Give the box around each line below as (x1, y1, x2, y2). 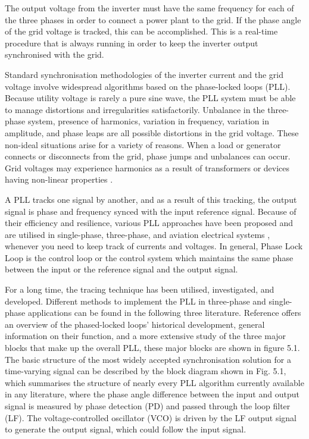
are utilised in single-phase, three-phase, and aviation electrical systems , (5, 228, 270, 240)
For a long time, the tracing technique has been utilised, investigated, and (5, 283, 274, 296)
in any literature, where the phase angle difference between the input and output (5, 388, 299, 400)
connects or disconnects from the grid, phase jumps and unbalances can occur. (5, 150, 291, 162)
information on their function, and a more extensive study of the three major (5, 330, 286, 342)
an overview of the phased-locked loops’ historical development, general (5, 318, 265, 330)
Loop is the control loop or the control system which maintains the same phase (5, 251, 294, 264)
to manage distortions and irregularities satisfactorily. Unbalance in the (5, 103, 265, 115)
